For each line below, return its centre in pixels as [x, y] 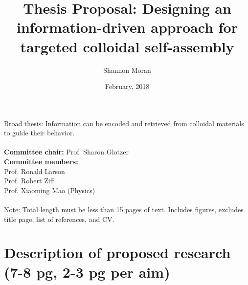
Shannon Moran [127, 70]
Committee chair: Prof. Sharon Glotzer [66, 152]
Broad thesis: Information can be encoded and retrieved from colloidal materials [124, 123]
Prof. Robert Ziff [29, 181]
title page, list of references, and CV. [59, 219]
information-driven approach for [127, 27]
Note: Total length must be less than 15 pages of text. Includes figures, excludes [124, 209]
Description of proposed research [117, 252]
